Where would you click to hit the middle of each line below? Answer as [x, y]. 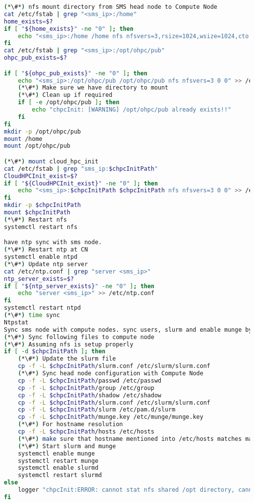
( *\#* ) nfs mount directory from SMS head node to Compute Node [111, 7]
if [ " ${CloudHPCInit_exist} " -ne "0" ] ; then [81, 183]
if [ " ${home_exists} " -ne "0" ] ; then [69, 29]
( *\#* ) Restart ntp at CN [46, 250]
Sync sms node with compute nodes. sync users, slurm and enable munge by [128, 330]
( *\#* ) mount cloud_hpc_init [51, 161]
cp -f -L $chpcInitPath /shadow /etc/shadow [90, 395]
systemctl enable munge [56, 453]
